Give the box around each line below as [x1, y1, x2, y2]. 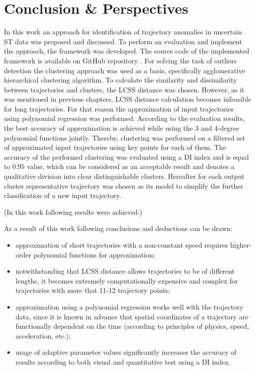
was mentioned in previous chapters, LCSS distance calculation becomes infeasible [4, 94, 252, 104]
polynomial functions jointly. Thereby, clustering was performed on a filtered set [4, 132, 245, 142]
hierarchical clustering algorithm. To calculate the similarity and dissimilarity [4, 75, 237, 85]
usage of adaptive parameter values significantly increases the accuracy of [15, 347, 237, 357]
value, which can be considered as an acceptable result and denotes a [27, 161, 234, 171]
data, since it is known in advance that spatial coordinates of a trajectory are [15, 311, 249, 321]
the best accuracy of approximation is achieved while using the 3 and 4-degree [4, 123, 239, 133]
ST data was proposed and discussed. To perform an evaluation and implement [4, 36, 242, 46]
